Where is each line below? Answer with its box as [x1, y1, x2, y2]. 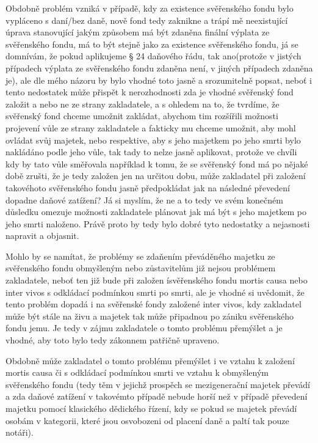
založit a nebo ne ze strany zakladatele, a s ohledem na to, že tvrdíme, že [5, 97, 280, 110]
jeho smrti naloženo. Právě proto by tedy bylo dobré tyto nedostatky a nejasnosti [5, 217, 310, 230]
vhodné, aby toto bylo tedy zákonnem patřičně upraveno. [5, 334, 220, 346]
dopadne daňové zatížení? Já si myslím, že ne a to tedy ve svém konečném [5, 193, 283, 206]
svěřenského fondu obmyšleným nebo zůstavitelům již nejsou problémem [5, 262, 276, 274]
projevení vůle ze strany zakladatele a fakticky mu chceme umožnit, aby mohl [5, 121, 296, 134]
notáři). [5, 426, 34, 439]
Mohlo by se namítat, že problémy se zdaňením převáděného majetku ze [5, 249, 275, 262]
